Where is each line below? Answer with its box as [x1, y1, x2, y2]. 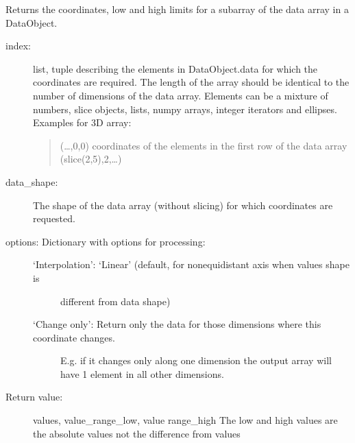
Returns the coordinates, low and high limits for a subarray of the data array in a [5, 2, 349, 16]
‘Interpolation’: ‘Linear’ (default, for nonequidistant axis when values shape [33, 257, 350, 272]
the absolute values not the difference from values [33, 426, 241, 440]
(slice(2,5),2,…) [60, 152, 122, 166]
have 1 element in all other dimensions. [60, 366, 224, 381]
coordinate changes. [33, 330, 115, 344]
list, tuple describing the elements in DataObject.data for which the [33, 61, 318, 75]
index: [5, 38, 31, 53]
